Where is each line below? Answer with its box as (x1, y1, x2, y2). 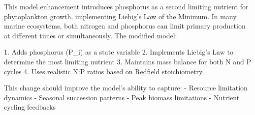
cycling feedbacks (4, 102, 56, 112)
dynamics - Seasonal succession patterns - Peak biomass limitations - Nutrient (4, 92, 240, 102)
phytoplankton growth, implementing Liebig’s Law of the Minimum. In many (4, 11, 237, 21)
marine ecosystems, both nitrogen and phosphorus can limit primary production (4, 21, 246, 31)
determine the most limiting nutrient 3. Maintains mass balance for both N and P (4, 56, 251, 66)
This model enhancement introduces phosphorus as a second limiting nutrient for (4, 1, 249, 11)
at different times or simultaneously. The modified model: (4, 30, 177, 40)
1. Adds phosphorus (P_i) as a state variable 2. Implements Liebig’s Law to (4, 47, 233, 57)
